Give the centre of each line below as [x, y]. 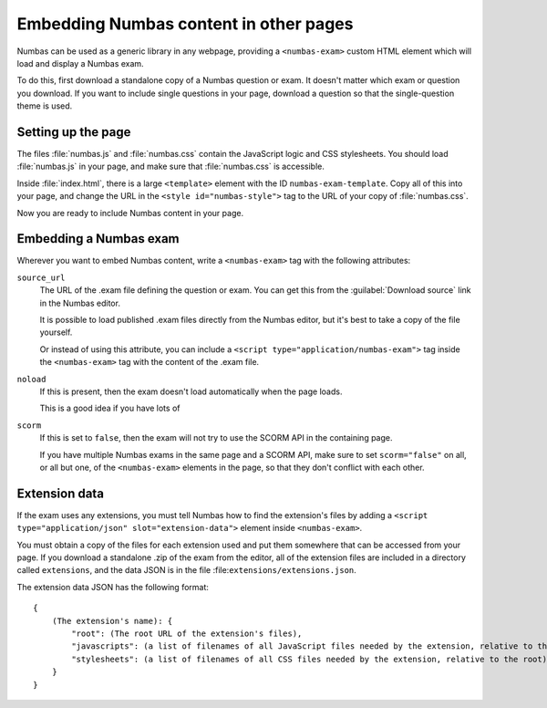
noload [31, 379]
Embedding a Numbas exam [98, 239]
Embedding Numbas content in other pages [185, 24]
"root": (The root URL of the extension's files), [187, 633]
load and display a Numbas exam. [81, 63]
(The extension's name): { [112, 621]
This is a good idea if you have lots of [110, 408]
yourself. [56, 332]
